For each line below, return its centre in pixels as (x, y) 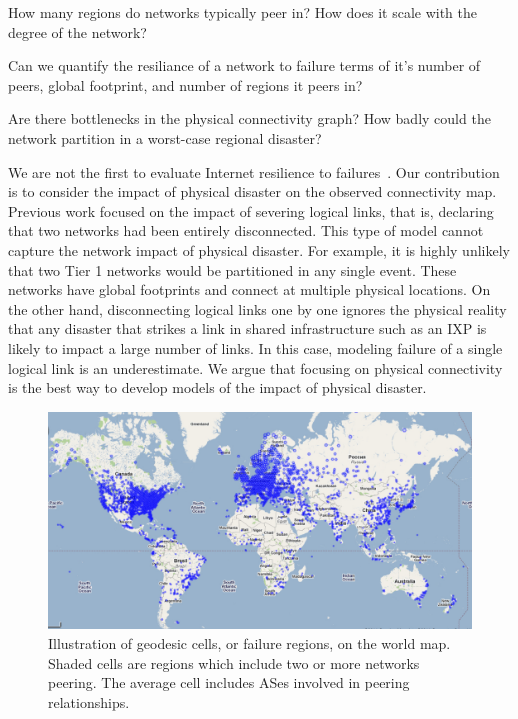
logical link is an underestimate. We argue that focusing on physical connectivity (255, 367)
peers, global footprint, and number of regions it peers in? (185, 84)
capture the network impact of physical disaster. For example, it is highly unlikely (259, 249)
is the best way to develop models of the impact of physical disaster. (217, 387)
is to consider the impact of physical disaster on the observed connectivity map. (252, 191)
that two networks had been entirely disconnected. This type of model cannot (246, 230)
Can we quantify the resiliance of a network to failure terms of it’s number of (244, 65)
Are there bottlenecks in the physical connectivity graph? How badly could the (249, 118)
